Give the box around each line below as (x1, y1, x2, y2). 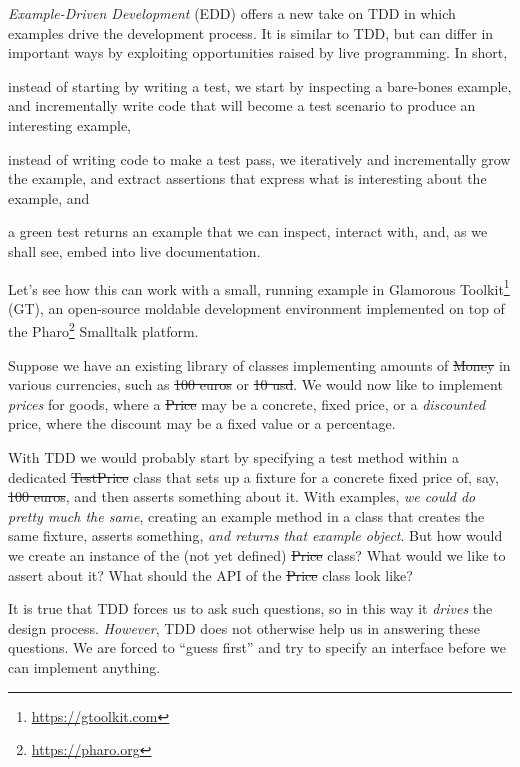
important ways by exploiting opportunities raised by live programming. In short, (8, 42, 508, 63)
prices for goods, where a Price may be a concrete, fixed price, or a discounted (8, 393, 486, 414)
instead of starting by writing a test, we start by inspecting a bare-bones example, (8, 75, 512, 96)
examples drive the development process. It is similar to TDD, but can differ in (8, 22, 494, 43)
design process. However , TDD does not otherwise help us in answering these (8, 617, 481, 638)
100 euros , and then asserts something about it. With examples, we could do (8, 486, 476, 507)
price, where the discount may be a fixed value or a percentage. (8, 413, 396, 434)
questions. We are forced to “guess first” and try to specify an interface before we (8, 637, 507, 658)
